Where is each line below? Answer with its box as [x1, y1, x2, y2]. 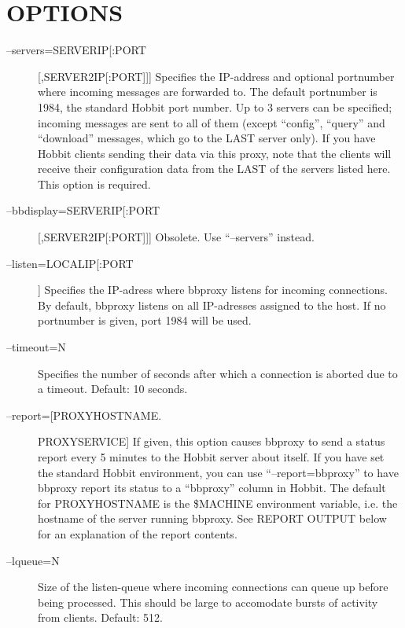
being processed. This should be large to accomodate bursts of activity [38, 593, 378, 610]
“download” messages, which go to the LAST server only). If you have [38, 130, 376, 146]
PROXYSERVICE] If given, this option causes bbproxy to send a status [38, 433, 385, 450]
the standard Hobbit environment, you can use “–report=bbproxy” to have [38, 464, 399, 480]
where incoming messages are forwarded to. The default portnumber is [38, 83, 377, 100]
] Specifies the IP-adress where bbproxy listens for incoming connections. [38, 281, 388, 298]
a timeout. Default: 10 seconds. [38, 380, 188, 397]
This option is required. [38, 175, 151, 192]
